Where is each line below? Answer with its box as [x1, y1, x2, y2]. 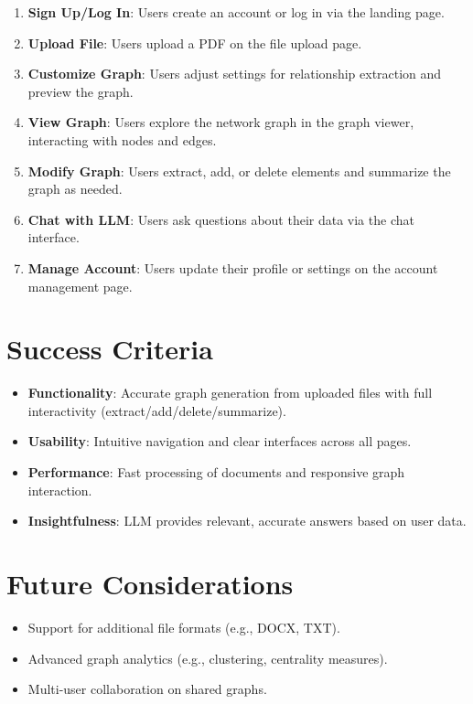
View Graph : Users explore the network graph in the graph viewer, [27, 112, 414, 132]
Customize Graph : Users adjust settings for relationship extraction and [27, 64, 442, 83]
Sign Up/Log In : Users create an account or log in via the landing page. [27, 3, 445, 21]
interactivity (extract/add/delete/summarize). [27, 400, 286, 420]
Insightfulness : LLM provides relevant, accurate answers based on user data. [27, 511, 467, 530]
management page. [27, 276, 133, 295]
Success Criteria [6, 330, 213, 368]
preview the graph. [27, 81, 134, 101]
